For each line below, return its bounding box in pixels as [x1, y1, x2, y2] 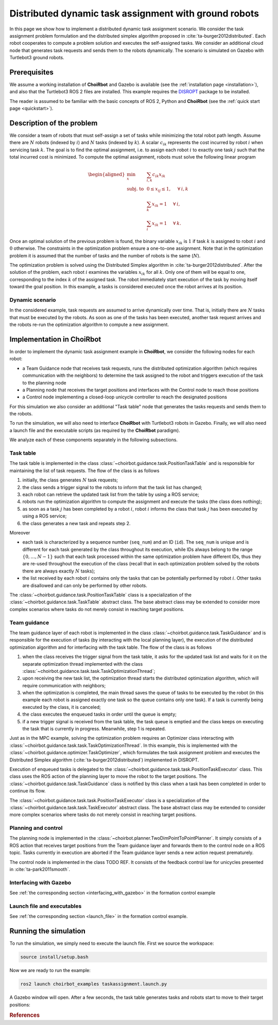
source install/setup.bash [20, 954, 89, 960]
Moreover [9, 529, 30, 535]
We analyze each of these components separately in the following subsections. [9, 437, 178, 443]
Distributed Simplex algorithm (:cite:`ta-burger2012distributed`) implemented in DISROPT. [9, 757, 199, 763]
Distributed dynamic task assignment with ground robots [9, 8, 259, 19]
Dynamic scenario [9, 296, 56, 303]
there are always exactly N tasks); [22, 568, 95, 574]
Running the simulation [9, 927, 86, 935]
